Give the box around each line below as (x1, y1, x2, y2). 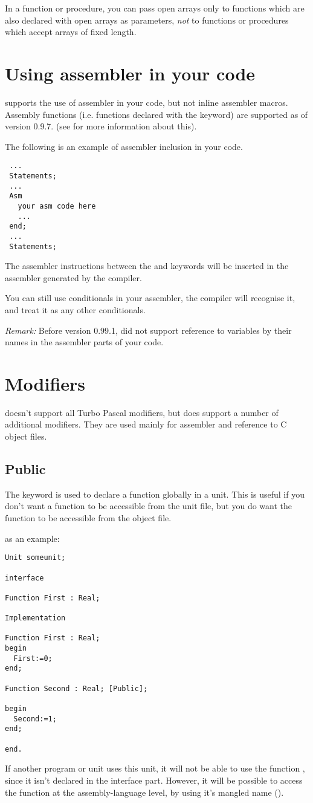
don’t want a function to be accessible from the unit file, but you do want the (5, 499, 292, 512)
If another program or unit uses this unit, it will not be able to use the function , (5, 762, 305, 775)
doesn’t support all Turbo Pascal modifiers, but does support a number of (5, 406, 279, 418)
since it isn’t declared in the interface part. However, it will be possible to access (5, 773, 303, 786)
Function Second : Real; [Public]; (5, 684, 148, 693)
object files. (5, 430, 47, 443)
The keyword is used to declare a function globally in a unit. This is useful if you (5, 487, 305, 500)
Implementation (5, 614, 66, 623)
